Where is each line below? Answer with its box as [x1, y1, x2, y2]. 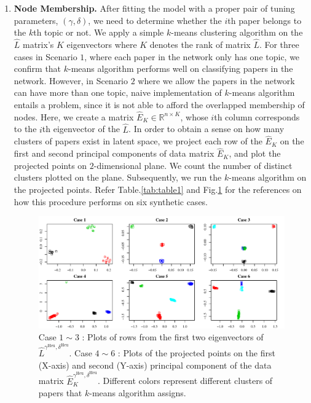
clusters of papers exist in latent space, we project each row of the [14, 135, 262, 147]
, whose [180, 110, 208, 123]
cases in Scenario [14, 50, 77, 63]
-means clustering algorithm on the [171, 26, 303, 39]
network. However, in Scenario [14, 74, 128, 87]
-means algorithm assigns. [89, 386, 186, 399]
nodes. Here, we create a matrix [14, 110, 134, 123]
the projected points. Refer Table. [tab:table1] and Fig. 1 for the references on [14, 183, 302, 195]
